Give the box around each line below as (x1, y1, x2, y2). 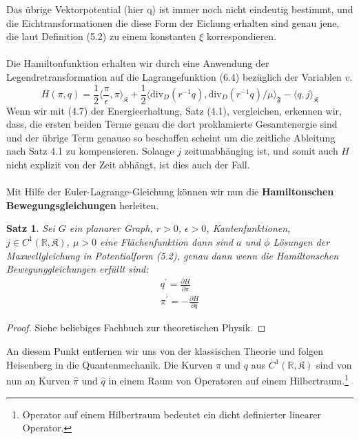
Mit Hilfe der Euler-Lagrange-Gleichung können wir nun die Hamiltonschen (6, 184, 334, 199)
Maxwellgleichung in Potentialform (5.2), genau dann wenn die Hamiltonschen (6, 248, 339, 262)
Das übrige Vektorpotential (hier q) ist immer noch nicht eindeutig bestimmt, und (6, 2, 353, 16)
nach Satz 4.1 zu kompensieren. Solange (6, 144, 174, 158)
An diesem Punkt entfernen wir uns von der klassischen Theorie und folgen (6, 344, 324, 358)
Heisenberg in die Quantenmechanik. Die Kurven (6, 357, 213, 371)
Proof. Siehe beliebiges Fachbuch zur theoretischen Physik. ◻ (6, 320, 266, 335)
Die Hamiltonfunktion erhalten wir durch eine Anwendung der (6, 56, 269, 70)
